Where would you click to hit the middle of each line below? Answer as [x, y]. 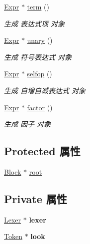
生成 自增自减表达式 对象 [45, 90]
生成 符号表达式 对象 [38, 57]
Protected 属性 [42, 151]
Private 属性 [36, 198]
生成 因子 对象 [28, 124]
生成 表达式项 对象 [35, 23]
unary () [40, 40]
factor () [40, 107]
